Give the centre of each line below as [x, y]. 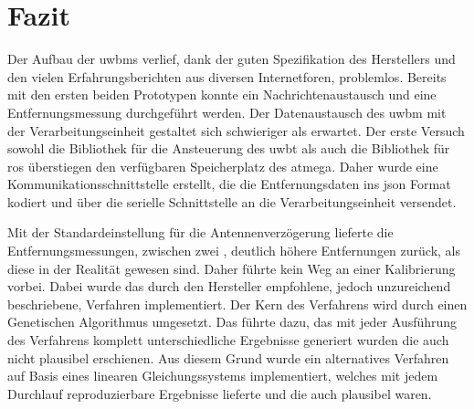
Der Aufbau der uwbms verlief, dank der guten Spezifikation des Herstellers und [232, 59]
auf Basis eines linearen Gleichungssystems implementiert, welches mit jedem [223, 376]
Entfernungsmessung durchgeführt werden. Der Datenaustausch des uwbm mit [227, 112]
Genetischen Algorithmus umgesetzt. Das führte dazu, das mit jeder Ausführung [232, 322]
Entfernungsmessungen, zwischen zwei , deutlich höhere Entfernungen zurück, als [234, 251]
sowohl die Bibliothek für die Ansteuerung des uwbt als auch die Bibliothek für [229, 148]
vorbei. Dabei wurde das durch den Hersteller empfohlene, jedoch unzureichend [229, 286]
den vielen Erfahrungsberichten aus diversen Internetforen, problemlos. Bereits [227, 76]
